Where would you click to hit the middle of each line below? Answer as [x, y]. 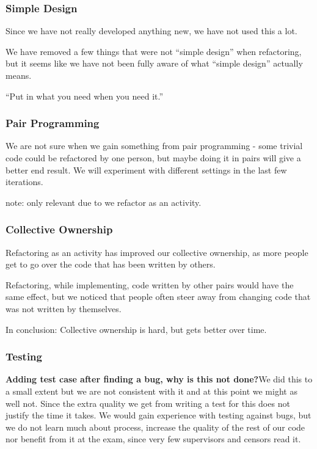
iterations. [24, 182]
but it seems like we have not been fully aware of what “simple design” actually [154, 63]
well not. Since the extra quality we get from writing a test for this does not [148, 403]
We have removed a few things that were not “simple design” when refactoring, [154, 51]
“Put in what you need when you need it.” [85, 96]
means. [19, 75]
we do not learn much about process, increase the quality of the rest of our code [155, 427]
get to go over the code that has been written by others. [111, 264]
